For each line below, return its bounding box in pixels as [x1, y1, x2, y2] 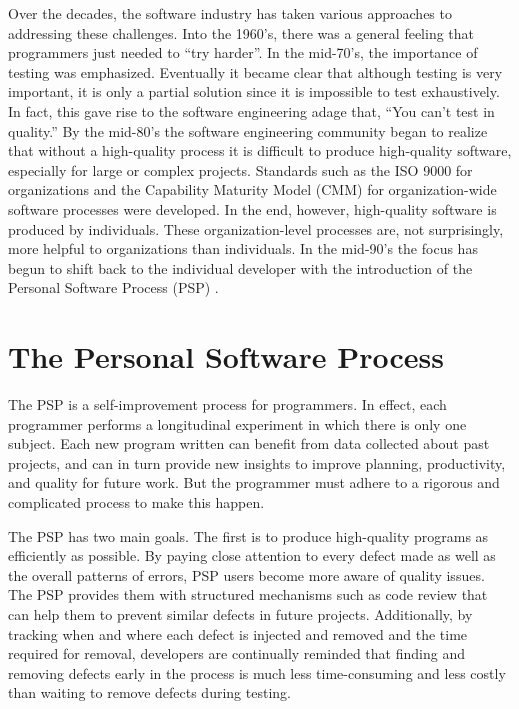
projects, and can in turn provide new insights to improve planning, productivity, [8, 452, 506, 473]
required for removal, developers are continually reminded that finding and [8, 643, 465, 664]
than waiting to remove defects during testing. [8, 682, 291, 703]
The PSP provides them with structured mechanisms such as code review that [8, 584, 488, 605]
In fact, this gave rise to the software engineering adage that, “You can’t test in [8, 100, 495, 121]
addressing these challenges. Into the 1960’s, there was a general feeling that [8, 22, 475, 43]
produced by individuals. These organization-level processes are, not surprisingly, [8, 218, 504, 239]
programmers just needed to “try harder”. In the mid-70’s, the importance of [8, 42, 478, 63]
